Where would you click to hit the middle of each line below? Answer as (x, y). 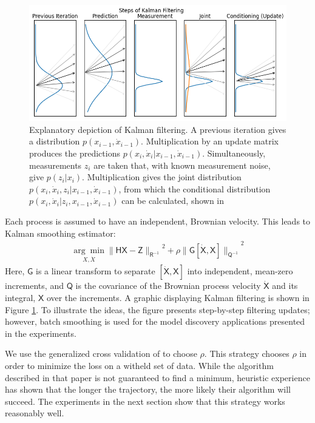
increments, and (34, 286)
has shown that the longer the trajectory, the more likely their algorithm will (148, 389)
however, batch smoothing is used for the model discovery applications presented (155, 321)
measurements (56, 165)
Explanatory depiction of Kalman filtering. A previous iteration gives (158, 129)
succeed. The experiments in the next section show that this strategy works (145, 401)
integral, (20, 298)
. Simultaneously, (234, 153)
